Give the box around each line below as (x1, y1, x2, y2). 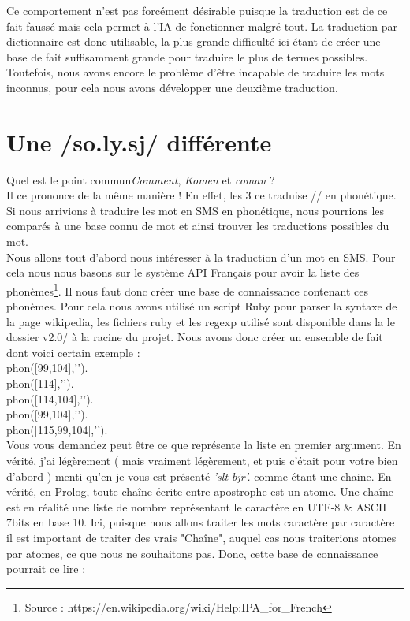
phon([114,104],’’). (6, 390, 94, 407)
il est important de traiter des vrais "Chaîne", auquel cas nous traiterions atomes (6, 530, 397, 545)
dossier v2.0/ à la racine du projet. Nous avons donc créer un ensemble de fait (6, 329, 383, 345)
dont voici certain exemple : (6, 344, 140, 360)
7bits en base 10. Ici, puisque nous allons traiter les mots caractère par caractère (6, 514, 395, 530)
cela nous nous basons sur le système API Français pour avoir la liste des (6, 264, 360, 281)
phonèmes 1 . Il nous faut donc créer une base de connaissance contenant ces (6, 280, 369, 299)
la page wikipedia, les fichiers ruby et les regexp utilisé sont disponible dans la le (6, 313, 395, 329)
